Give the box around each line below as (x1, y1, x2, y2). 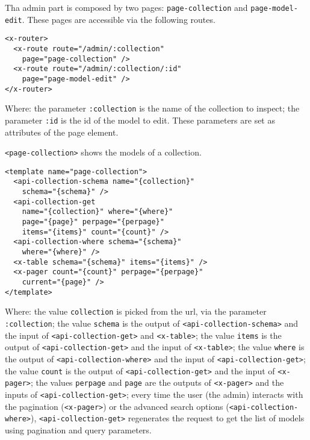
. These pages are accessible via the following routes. (22, 13, 215, 25)
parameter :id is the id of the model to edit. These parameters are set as (5, 113, 275, 126)
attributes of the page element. (5, 125, 119, 138)
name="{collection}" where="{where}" (22, 207, 173, 216)
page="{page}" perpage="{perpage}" (22, 218, 164, 227)
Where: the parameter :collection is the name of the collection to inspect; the (5, 102, 300, 115)
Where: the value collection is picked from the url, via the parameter (5, 305, 267, 318)
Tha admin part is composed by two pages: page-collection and (5, 1, 248, 13)
